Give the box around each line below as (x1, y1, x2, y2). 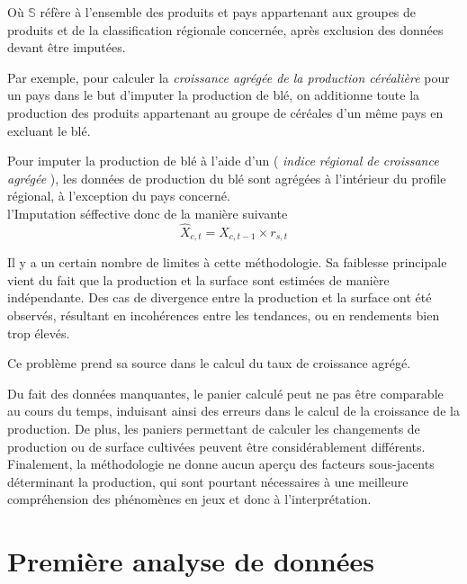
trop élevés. (7, 323, 70, 342)
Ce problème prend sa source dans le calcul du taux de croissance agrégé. (7, 354, 411, 373)
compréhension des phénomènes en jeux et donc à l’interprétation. (7, 490, 372, 508)
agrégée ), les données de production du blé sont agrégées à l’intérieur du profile (7, 168, 446, 187)
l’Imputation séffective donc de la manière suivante (7, 203, 288, 222)
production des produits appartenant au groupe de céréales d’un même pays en (7, 103, 444, 121)
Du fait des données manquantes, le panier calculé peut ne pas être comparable (7, 383, 444, 402)
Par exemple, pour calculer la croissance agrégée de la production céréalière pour (7, 67, 450, 86)
